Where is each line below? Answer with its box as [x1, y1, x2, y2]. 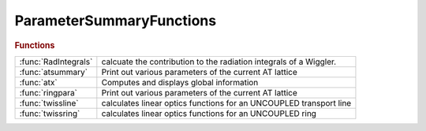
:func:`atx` [19, 77, 58, 88]
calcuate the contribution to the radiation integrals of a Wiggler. [101, 56, 337, 67]
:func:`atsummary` [19, 66, 88, 77]
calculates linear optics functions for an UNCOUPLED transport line [101, 97, 352, 108]
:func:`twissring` [19, 107, 80, 118]
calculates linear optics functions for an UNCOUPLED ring [101, 107, 317, 118]
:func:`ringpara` [19, 87, 78, 98]
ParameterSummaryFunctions [14, 12, 217, 29]
